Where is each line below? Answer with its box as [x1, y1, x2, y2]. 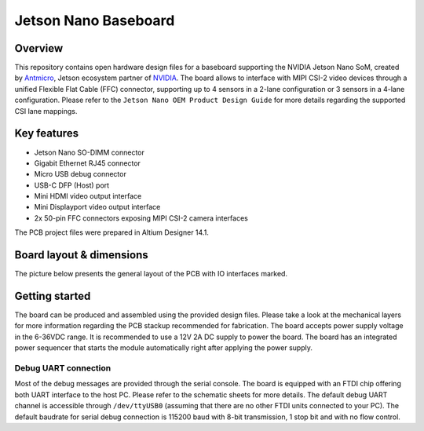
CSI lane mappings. [14, 106, 78, 115]
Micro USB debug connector [34, 170, 127, 179]
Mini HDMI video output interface [34, 192, 142, 201]
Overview [14, 42, 64, 55]
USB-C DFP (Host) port [34, 181, 110, 190]
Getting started [14, 289, 91, 302]
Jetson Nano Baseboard [14, 12, 175, 29]
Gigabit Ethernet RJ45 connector [34, 158, 141, 168]
